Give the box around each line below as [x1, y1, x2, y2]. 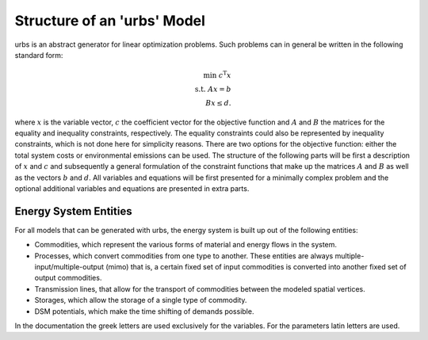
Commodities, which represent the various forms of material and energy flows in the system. [34, 240, 337, 250]
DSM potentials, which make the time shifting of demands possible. [34, 306, 254, 316]
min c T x [203, 70, 231, 79]
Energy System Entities [14, 204, 132, 218]
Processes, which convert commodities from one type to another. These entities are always [34, 250, 334, 261]
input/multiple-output [34, 262, 105, 271]
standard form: [14, 50, 63, 59]
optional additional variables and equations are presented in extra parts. [14, 183, 250, 193]
